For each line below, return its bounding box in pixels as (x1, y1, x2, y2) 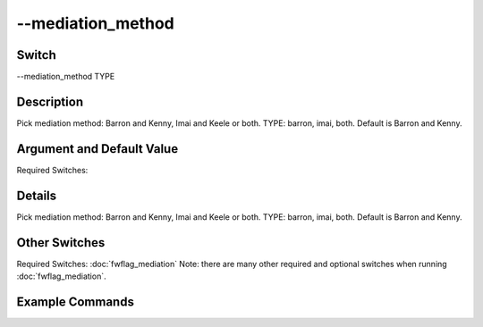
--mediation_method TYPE (16, 71, 115, 82)
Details (16, 188, 57, 203)
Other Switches (16, 235, 106, 250)
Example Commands (16, 294, 134, 309)
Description (16, 94, 84, 109)
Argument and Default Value (16, 141, 179, 156)
